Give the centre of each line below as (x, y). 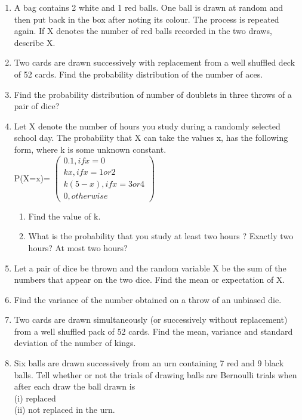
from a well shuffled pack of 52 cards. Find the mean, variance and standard (153, 331)
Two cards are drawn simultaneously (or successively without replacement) (151, 319)
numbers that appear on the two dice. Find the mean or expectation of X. (150, 280)
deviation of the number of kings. (75, 343)
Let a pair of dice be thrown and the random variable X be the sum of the (150, 268)
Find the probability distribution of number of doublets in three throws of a (153, 94)
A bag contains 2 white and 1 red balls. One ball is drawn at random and (149, 7)
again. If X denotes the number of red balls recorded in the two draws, (143, 31)
